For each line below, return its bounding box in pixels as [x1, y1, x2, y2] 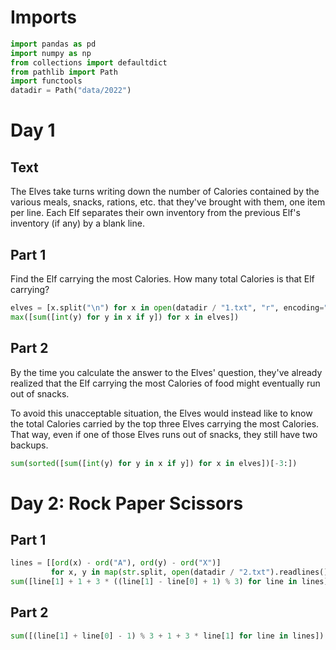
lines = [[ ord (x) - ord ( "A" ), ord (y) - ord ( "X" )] [10, 558, 222, 568]
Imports [10, 6, 77, 29]
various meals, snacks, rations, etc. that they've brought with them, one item [10, 196, 326, 208]
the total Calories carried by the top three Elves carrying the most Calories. [10, 417, 320, 430]
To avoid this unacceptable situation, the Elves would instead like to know [10, 407, 313, 419]
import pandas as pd [10, 39, 97, 49]
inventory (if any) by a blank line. [10, 217, 145, 230]
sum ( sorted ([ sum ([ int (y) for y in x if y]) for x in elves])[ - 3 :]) [10, 458, 298, 468]
